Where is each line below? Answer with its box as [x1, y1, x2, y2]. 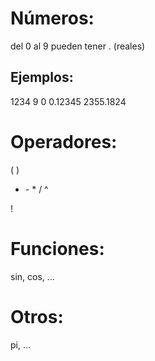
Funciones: [10, 237, 105, 260]
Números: [10, 7, 95, 30]
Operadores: [10, 130, 118, 153]
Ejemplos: [10, 69, 74, 86]
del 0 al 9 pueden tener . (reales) [10, 40, 146, 52]
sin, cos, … [10, 270, 55, 282]
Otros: [10, 305, 64, 328]
